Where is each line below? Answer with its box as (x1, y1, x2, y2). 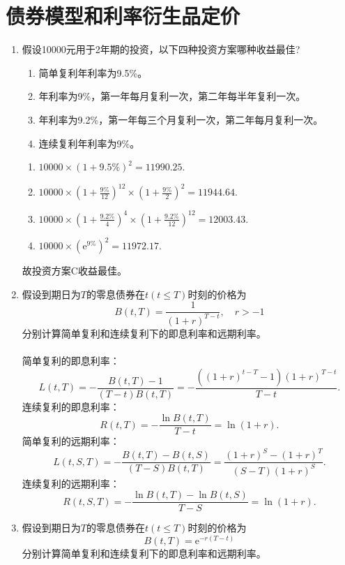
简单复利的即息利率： (22, 353, 120, 367)
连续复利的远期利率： (22, 476, 120, 490)
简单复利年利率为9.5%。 (38, 65, 148, 80)
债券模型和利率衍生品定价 (6, 1, 240, 30)
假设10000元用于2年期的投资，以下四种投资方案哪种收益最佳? (22, 42, 300, 57)
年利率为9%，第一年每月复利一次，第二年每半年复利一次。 (38, 89, 306, 103)
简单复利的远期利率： (22, 434, 120, 448)
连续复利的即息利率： (22, 399, 120, 413)
